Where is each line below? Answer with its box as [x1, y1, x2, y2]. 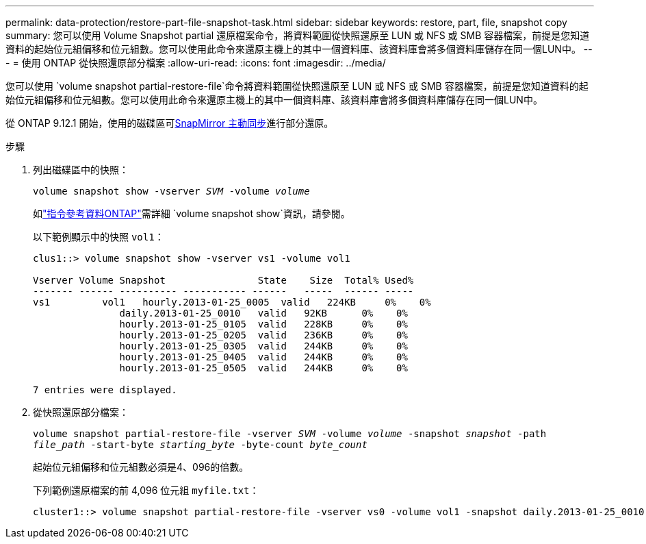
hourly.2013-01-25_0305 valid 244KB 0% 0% [119, 341, 408, 351]
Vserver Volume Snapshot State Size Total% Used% [33, 275, 414, 286]
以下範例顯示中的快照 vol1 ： [33, 231, 164, 243]
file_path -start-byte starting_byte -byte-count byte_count [33, 439, 367, 450]
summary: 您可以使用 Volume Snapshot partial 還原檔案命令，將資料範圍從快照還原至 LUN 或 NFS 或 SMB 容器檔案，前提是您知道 [5, 29, 590, 41]
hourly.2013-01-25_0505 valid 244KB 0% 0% [119, 362, 408, 373]
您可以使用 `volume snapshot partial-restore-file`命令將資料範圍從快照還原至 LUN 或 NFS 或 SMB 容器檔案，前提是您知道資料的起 [5, 80, 589, 92]
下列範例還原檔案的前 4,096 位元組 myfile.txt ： [33, 484, 259, 496]
